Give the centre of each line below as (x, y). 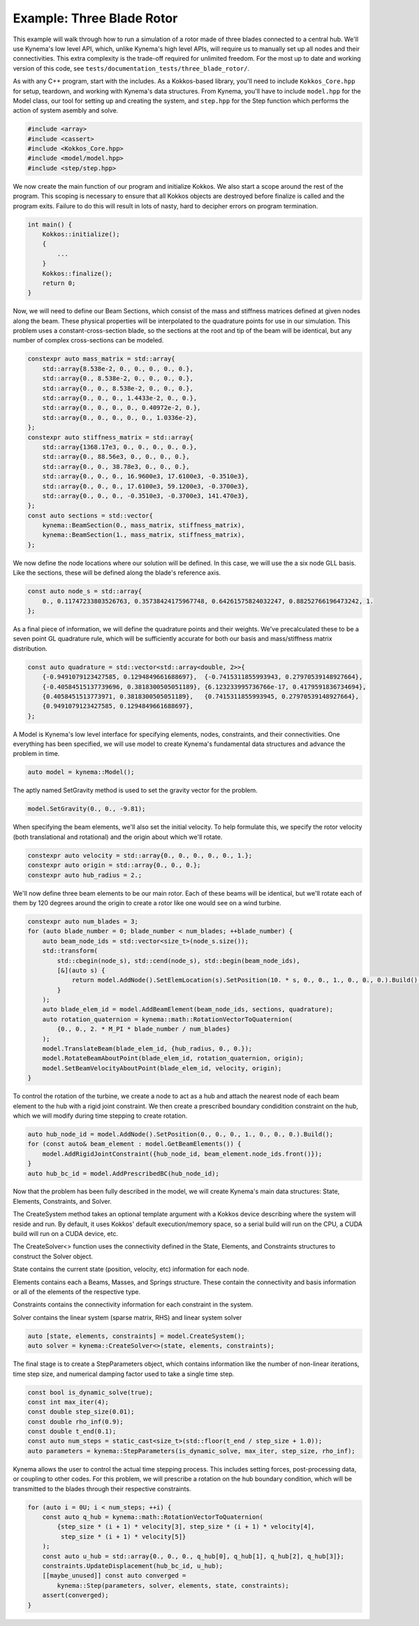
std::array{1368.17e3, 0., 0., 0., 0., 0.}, (120, 447)
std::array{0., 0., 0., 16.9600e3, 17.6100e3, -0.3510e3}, (146, 476)
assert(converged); (76, 1595)
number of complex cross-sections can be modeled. (88, 340)
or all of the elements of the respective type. (77, 1292)
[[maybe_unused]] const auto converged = (114, 1576)
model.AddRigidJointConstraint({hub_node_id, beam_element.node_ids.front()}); (182, 1154)
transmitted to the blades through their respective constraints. (102, 1488)
